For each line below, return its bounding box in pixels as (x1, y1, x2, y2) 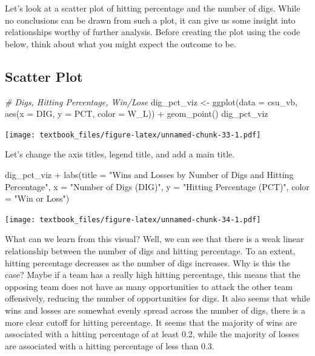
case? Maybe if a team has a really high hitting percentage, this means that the (5, 268, 300, 281)
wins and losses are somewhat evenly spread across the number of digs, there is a (5, 304, 305, 317)
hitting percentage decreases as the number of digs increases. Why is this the (5, 256, 290, 269)
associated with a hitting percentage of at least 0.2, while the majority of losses (5, 328, 299, 340)
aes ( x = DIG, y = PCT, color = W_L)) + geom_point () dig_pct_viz (5, 107, 268, 120)
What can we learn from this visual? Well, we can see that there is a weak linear (5, 232, 304, 245)
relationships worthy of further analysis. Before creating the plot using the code (5, 25, 300, 38)
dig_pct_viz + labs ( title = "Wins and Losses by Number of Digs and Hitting (5, 168, 294, 181)
